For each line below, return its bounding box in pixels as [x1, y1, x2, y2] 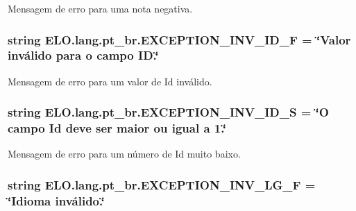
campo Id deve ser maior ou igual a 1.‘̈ [8, 119, 227, 137]
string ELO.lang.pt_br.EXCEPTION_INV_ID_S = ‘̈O [8, 103, 329, 121]
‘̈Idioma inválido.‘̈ [8, 192, 105, 209]
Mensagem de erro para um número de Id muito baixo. [8, 146, 241, 161]
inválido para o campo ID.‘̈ [8, 47, 159, 64]
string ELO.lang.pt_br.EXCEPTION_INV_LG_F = [8, 176, 316, 193]
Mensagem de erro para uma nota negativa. [8, 1, 193, 15]
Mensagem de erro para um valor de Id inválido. [8, 74, 212, 88]
